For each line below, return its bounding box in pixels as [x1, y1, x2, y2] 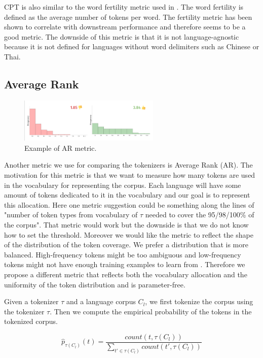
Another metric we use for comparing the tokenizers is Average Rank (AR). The [4, 159, 253, 170]
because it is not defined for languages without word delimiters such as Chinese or [4, 41, 259, 52]
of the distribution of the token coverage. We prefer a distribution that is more [4, 239, 248, 250]
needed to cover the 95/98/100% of [145, 209, 254, 220]
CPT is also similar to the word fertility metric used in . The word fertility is [4, 2, 244, 12]
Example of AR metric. [24, 142, 97, 153]
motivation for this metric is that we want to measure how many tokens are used [4, 170, 255, 180]
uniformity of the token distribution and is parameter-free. [4, 279, 185, 289]
